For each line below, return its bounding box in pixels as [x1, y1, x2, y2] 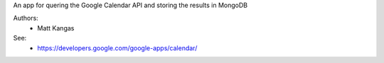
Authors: [13, 14, 38, 23]
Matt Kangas [37, 23, 75, 32]
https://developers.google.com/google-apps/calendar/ [37, 43, 198, 52]
